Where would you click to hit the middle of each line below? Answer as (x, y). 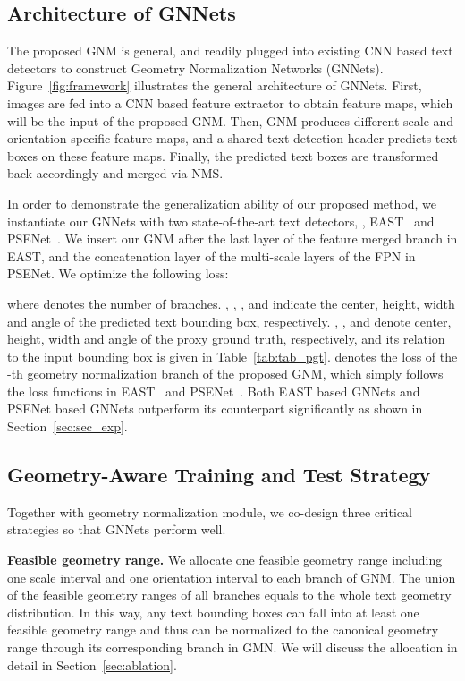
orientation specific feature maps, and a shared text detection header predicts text (232, 138)
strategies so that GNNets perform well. (117, 529)
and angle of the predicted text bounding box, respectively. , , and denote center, (229, 321)
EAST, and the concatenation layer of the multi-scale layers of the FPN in (211, 255)
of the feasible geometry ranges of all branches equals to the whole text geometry (229, 595)
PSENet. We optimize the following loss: (118, 273)
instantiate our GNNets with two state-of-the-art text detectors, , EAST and (221, 221)
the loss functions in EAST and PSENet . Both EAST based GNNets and (214, 391)
